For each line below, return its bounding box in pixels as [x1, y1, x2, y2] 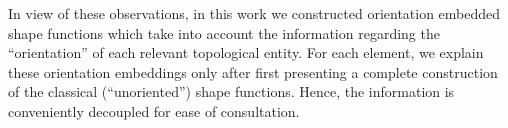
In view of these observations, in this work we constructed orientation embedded [8, 3, 501, 23]
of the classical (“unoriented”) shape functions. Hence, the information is [8, 81, 455, 102]
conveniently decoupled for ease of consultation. [8, 100, 300, 121]
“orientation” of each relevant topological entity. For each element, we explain [8, 42, 484, 63]
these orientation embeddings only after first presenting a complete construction [8, 61, 498, 82]
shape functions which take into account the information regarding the [8, 22, 440, 43]
